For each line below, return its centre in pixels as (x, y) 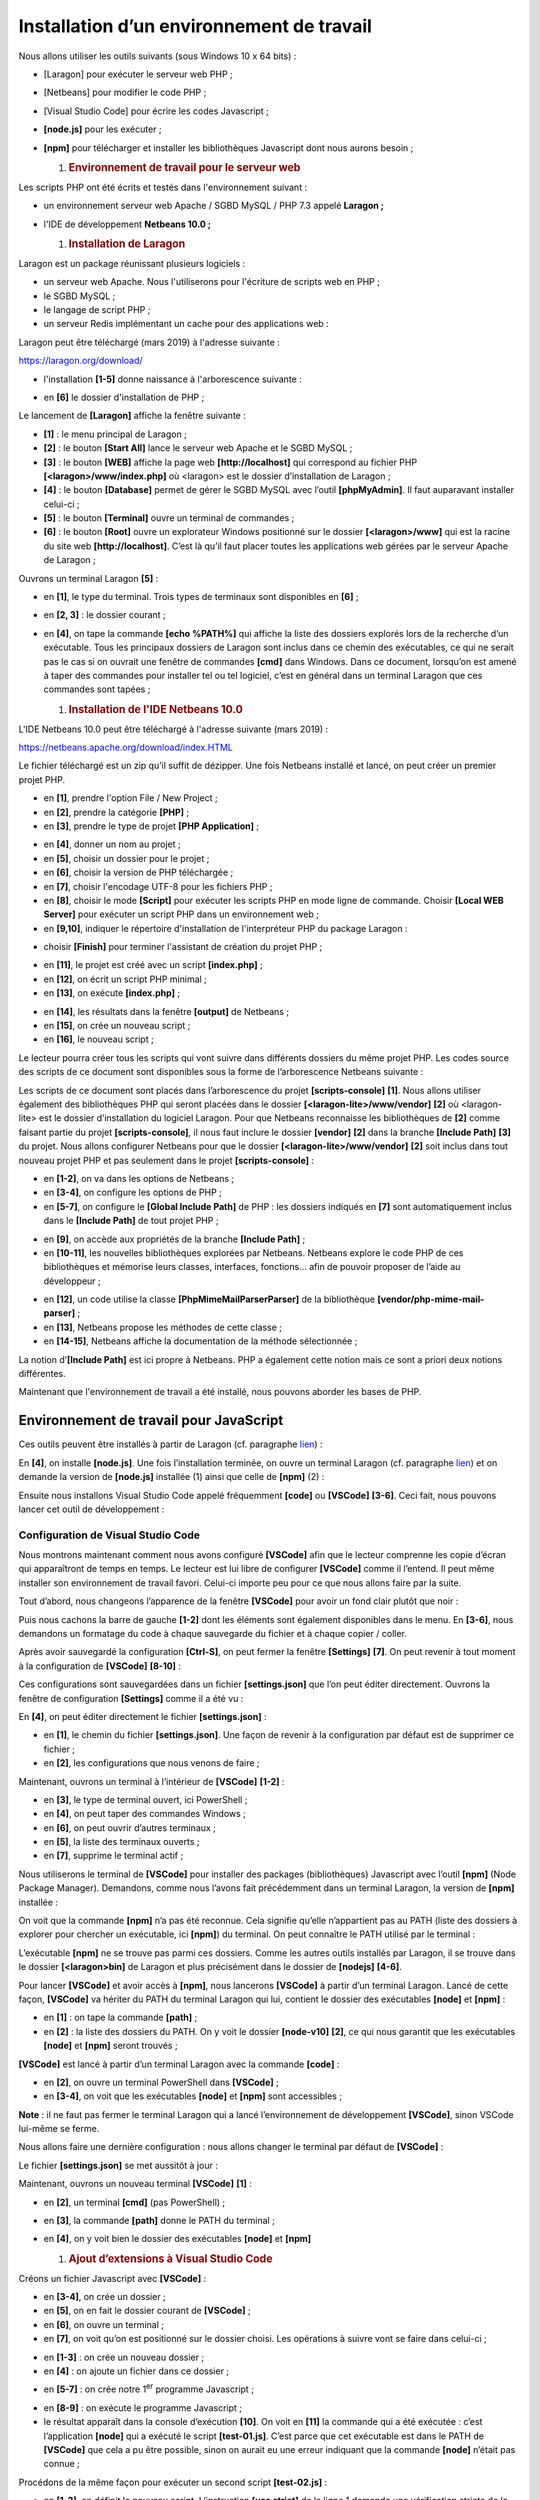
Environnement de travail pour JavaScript (151, 1420)
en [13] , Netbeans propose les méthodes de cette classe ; (162, 1327)
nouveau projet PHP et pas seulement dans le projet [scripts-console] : (166, 1160)
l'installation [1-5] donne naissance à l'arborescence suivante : (172, 379)
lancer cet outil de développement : (91, 1509)
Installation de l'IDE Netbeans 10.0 (156, 709)
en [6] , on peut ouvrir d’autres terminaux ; (130, 1827)
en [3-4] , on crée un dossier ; (105, 2297)
